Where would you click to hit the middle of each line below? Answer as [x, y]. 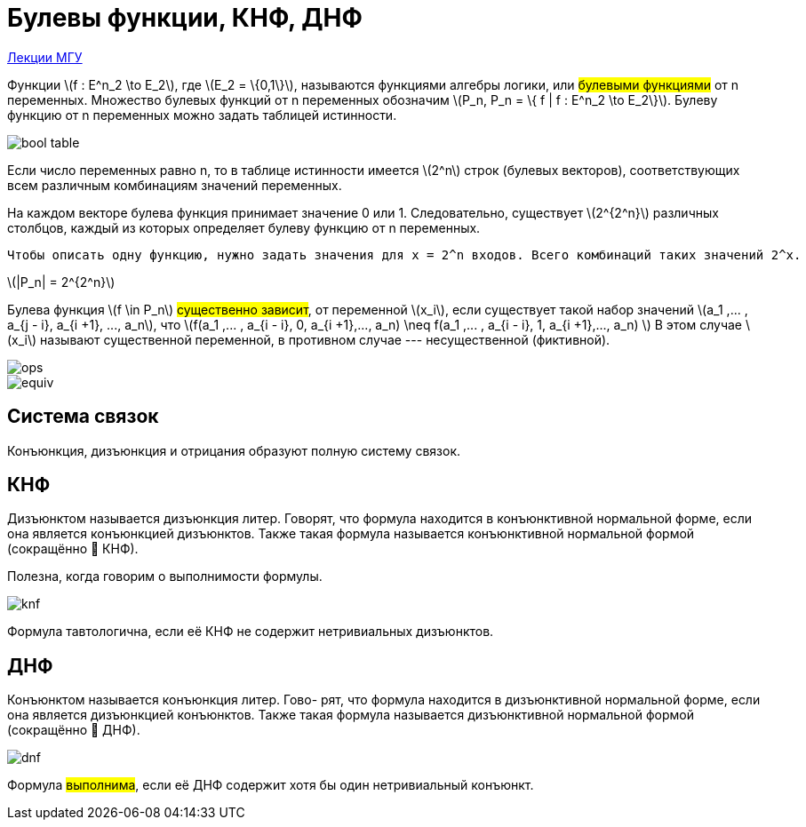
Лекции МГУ [45, 57]
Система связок [83, 417]
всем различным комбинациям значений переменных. [175, 185]
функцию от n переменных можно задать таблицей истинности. [202, 115]
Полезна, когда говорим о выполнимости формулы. [165, 577]
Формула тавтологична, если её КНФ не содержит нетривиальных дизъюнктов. [251, 632]
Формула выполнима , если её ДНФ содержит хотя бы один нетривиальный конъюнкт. [271, 785]
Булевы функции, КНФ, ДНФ [185, 18]
